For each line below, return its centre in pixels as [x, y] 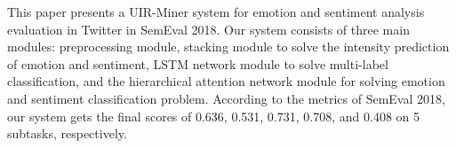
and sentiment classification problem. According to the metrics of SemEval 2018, [226, 98]
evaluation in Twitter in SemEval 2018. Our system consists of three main [208, 29]
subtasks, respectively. [67, 133]
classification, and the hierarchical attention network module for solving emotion [226, 81]
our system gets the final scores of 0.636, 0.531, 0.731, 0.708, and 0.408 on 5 [213, 116]
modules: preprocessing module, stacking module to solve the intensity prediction [228, 47]
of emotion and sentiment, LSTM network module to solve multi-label [198, 63]
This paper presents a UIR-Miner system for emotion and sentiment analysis [216, 12]
